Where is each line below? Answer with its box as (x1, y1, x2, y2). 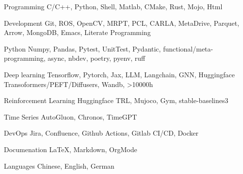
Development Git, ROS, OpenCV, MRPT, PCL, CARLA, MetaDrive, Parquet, (4, 17, 240, 28)
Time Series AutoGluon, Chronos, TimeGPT (4, 111, 137, 122)
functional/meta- (163, 43, 213, 53)
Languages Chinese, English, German (4, 160, 114, 171)
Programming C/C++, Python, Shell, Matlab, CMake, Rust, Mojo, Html (4, 1, 223, 11)
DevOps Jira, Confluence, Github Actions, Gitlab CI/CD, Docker (4, 128, 199, 138)
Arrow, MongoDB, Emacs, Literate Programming (4, 27, 151, 37)
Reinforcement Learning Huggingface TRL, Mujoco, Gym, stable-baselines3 (4, 95, 228, 105)
